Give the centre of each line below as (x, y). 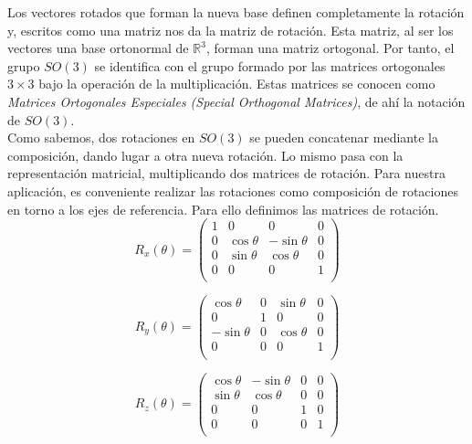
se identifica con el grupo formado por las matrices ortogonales (270, 65)
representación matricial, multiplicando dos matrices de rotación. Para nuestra (226, 173)
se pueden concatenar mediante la (344, 137)
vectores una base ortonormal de (98, 48)
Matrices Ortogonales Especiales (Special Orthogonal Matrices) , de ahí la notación (236, 101)
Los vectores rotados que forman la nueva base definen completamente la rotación (236, 12)
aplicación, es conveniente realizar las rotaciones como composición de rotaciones (233, 190)
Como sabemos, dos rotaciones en (101, 137)
